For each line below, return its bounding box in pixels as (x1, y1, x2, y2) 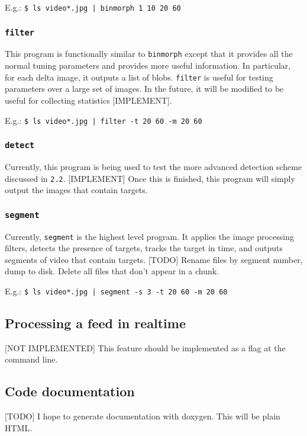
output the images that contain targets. (5, 184, 148, 196)
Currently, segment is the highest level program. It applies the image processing (5, 230, 294, 242)
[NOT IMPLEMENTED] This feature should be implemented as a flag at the (5, 341, 286, 354)
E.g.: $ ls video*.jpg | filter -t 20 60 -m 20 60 (5, 114, 202, 126)
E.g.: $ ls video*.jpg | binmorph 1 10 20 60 (5, 1, 181, 13)
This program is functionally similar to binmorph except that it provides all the (5, 47, 293, 60)
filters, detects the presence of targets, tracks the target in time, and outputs (5, 242, 283, 254)
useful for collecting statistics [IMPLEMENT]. (5, 94, 172, 106)
